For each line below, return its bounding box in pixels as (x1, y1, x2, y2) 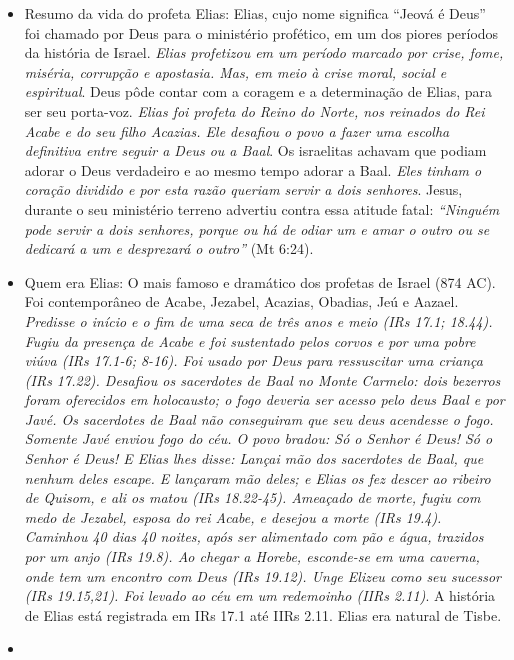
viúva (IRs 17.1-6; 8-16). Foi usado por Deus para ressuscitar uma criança (24, 350, 483, 371)
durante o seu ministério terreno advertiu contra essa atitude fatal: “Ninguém (24, 198, 500, 219)
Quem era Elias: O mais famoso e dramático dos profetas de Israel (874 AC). (24, 271, 496, 292)
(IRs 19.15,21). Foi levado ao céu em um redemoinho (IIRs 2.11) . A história (24, 585, 496, 606)
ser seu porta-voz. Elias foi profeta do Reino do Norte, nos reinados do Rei (24, 100, 485, 121)
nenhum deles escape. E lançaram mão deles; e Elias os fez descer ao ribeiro (24, 467, 491, 488)
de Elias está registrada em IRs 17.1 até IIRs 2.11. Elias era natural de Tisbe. (24, 604, 502, 625)
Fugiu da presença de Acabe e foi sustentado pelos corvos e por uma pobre (24, 330, 476, 351)
